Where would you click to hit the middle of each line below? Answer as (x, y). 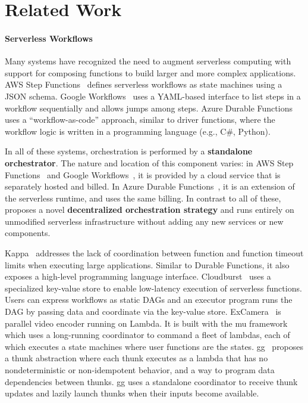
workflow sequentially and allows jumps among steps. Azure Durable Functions (149, 108)
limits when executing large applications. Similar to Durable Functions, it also (147, 264)
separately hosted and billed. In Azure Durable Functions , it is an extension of (150, 186)
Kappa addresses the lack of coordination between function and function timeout (154, 253)
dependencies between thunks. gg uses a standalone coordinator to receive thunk (151, 381)
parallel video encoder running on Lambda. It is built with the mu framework (146, 323)
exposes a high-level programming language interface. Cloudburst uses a (138, 276)
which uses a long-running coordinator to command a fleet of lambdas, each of (147, 335)
